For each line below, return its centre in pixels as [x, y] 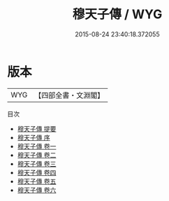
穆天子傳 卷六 [37, 190]
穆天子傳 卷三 [37, 164]
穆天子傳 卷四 [37, 172]
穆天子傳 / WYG [117, 14]
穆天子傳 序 [34, 137]
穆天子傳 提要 [37, 129]
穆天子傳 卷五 [37, 181]
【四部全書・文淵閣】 [69, 95]
